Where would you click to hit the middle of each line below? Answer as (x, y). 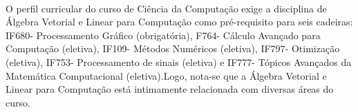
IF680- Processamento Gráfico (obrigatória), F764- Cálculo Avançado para (163, 35)
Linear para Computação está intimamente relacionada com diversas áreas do (170, 89)
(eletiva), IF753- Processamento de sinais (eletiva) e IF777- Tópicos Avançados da (179, 61)
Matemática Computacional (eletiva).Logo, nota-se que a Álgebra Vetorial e (166, 75)
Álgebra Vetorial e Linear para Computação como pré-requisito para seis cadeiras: (179, 22)
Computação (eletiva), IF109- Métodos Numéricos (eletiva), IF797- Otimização (173, 48)
